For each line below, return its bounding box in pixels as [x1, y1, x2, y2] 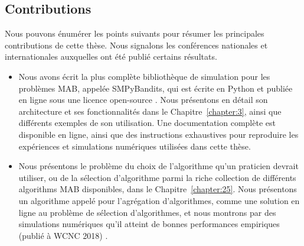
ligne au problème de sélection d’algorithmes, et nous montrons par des [18, 206, 276, 218]
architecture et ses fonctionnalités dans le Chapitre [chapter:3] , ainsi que [18, 105, 282, 117]
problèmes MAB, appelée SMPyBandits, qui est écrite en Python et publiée [18, 82, 293, 94]
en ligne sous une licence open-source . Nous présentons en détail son [18, 93, 268, 106]
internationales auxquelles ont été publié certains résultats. [5, 50, 217, 63]
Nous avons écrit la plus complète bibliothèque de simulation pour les [18, 70, 270, 82]
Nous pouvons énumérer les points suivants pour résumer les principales [5, 27, 264, 40]
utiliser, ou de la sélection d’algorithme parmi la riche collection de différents [18, 171, 296, 183]
